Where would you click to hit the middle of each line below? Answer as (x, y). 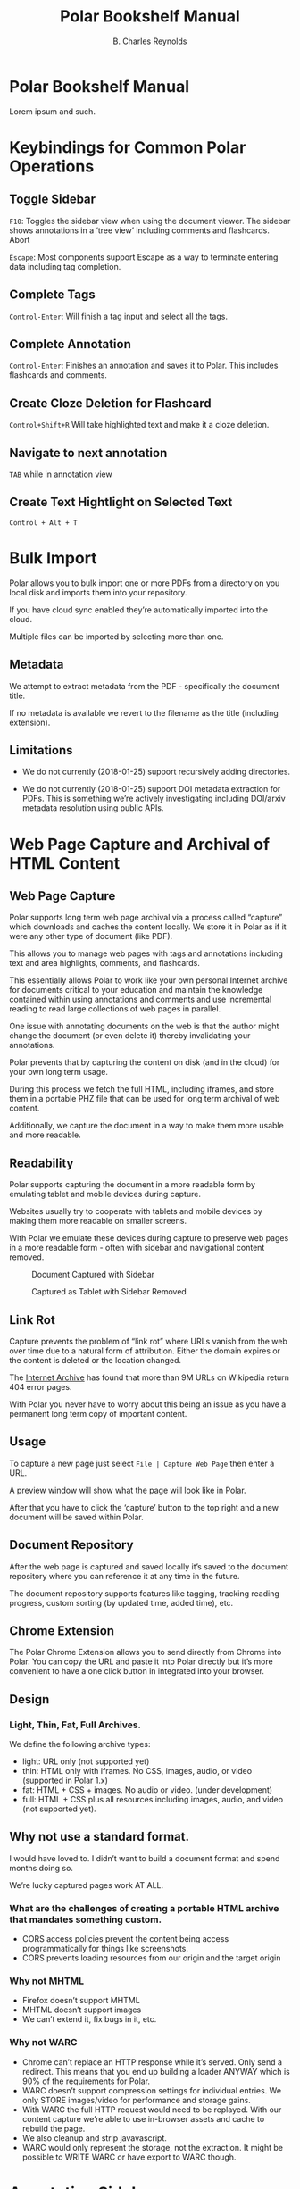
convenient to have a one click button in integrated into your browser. (137, 1671)
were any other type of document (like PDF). (91, 936)
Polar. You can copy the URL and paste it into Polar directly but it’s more (142, 1661)
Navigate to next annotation (88, 453)
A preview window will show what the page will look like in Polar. (128, 1490)
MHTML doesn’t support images (82, 2010)
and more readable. (46, 1135)
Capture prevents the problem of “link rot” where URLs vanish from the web (149, 1341)
